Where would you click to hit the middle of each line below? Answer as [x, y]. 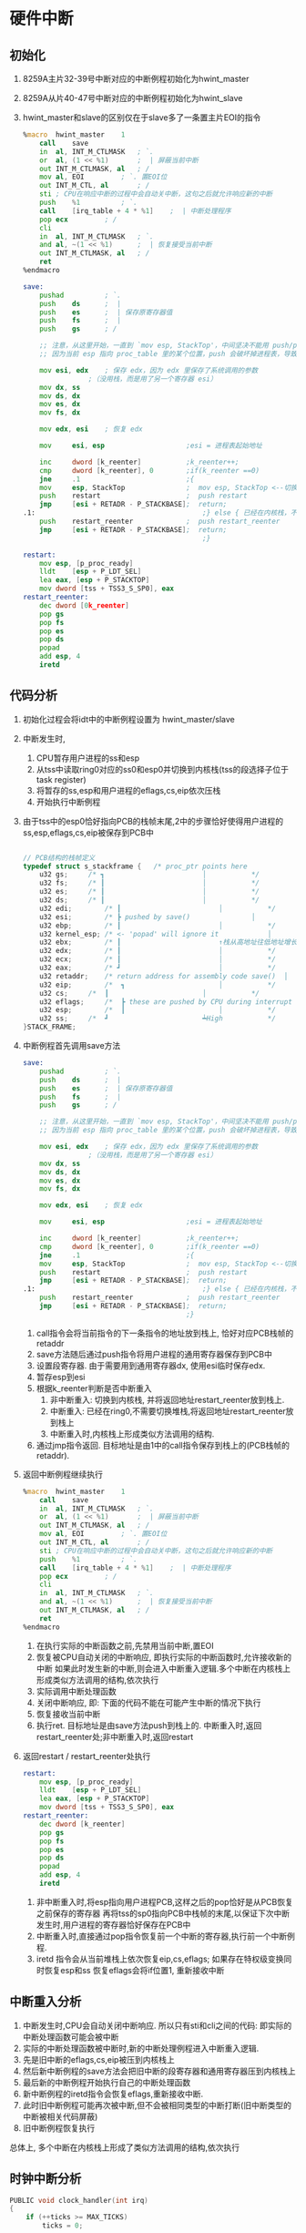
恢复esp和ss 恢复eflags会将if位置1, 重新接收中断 [134, 1970]
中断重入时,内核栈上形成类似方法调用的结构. [132, 1434]
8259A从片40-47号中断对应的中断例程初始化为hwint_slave [133, 98]
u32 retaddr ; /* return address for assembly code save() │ [164, 976]
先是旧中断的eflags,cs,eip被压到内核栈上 [98, 2059]
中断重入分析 [46, 2002]
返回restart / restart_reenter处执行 [87, 1756]
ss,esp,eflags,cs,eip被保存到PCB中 [88, 832]
